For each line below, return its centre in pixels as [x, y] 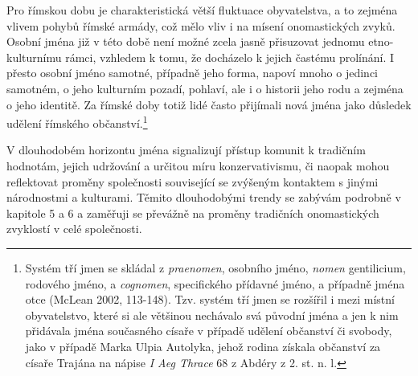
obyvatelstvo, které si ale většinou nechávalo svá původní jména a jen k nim [212, 315]
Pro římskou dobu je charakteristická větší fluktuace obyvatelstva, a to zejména [202, 10]
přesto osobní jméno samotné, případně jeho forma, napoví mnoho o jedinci [192, 73]
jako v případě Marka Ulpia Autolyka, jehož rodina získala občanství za [203, 346]
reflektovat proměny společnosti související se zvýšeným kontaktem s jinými [193, 181]
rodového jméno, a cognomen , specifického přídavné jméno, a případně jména [215, 283]
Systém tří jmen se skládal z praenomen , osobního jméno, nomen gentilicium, [215, 267]
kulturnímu [34, 57]
